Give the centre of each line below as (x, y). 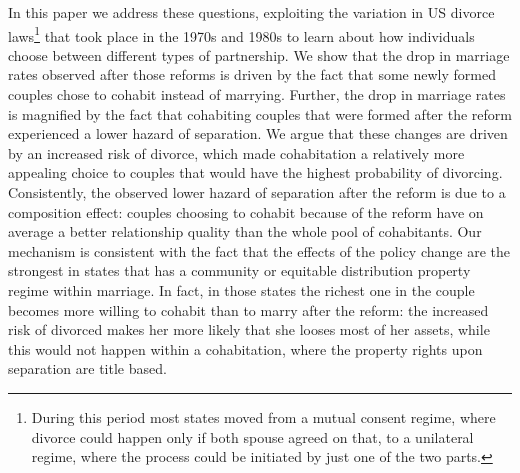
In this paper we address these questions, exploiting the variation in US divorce (251, 12)
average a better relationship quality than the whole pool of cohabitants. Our (245, 231)
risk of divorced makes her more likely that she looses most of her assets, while (249, 329)
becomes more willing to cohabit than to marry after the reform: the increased (248, 309)
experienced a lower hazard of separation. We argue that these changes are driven (258, 133)
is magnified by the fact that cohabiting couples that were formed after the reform (260, 113)
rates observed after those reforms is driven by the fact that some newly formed (252, 74)
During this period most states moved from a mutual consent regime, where (263, 416)
